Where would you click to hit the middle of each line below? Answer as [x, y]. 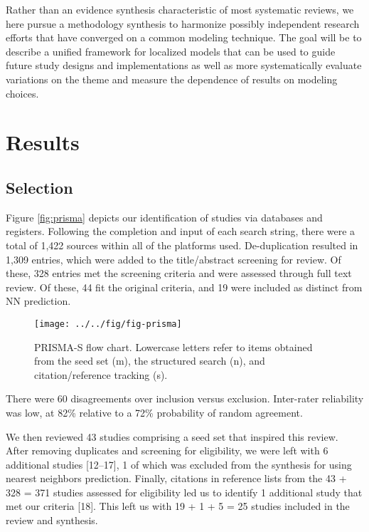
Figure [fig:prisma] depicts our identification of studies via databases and [164, 217]
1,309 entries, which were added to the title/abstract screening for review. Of [173, 259]
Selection [39, 187]
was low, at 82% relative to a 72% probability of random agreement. [154, 412]
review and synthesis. [52, 520]
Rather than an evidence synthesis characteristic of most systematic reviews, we [180, 9]
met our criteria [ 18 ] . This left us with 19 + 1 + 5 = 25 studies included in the [178, 506]
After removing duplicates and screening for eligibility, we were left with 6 [167, 450]
